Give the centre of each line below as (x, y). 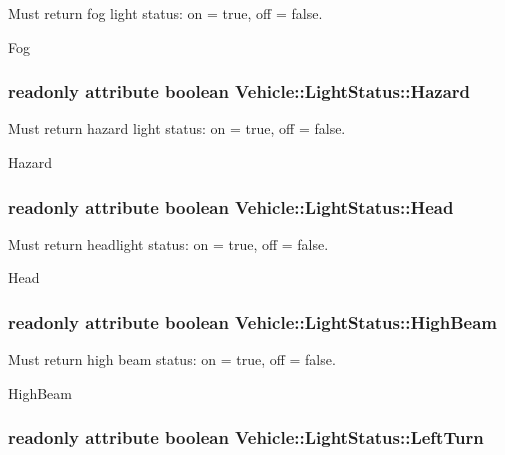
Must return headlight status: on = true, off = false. (168, 243)
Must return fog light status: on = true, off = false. (165, 13)
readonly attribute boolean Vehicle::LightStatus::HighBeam (253, 321)
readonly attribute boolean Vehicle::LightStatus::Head (231, 206)
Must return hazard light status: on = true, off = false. (177, 128)
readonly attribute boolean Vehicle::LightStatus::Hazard (239, 91)
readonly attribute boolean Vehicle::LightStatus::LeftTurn (246, 437)
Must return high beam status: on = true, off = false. (172, 359)
